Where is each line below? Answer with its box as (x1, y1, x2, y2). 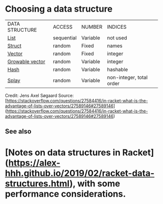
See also (5, 128, 32, 136)
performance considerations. (5, 188, 126, 199)
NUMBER (81, 23, 103, 30)
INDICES (107, 23, 127, 30)
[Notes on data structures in (5, 147, 121, 158)
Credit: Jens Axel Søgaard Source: (5, 93, 74, 98)
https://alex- (8, 157, 61, 168)
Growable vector (7, 58, 46, 65)
